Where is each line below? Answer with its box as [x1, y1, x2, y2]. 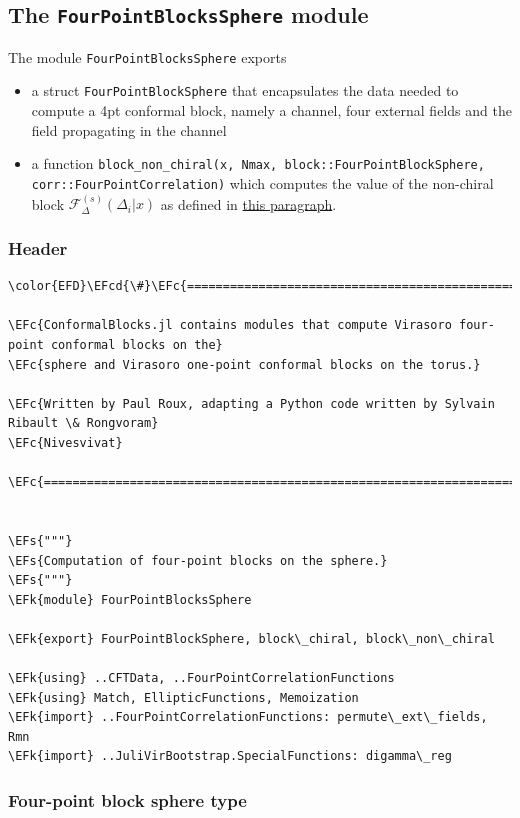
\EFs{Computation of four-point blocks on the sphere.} [8, 553, 388, 568]
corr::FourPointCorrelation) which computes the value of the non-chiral [31, 172, 494, 193]
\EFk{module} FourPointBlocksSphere [8, 592, 252, 607]
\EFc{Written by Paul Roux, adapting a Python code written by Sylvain [8, 396, 495, 411]
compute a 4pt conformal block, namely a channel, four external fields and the [31, 100, 512, 121]
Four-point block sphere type [8, 787, 247, 812]
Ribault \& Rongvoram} [8, 416, 159, 431]
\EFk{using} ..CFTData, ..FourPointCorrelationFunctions [8, 671, 395, 686]
